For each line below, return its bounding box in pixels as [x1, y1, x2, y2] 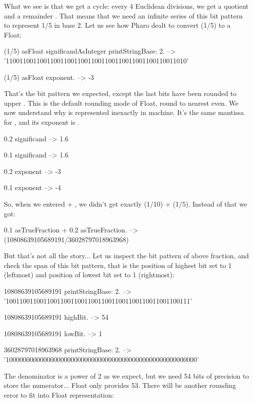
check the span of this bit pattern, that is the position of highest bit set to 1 [4, 260, 232, 270]
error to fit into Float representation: [4, 389, 114, 400]
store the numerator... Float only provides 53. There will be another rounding [4, 380, 236, 390]
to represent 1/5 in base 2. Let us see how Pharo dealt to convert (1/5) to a [4, 20, 231, 30]
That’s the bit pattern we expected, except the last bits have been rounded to [4, 88, 237, 98]
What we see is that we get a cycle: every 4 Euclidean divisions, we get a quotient [4, 1, 249, 11]
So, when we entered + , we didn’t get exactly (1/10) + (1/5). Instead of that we [4, 198, 247, 209]
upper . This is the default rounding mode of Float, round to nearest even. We [4, 97, 238, 108]
